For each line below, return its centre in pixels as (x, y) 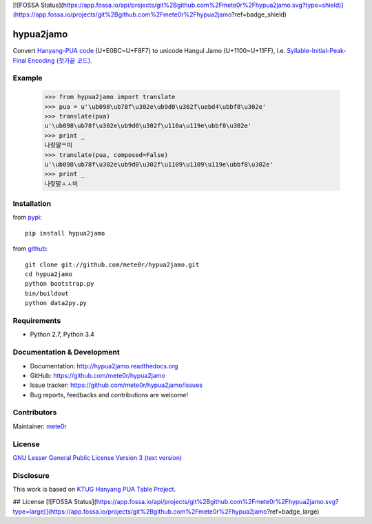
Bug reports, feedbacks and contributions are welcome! (109, 395)
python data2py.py (56, 303)
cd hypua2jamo (49, 274)
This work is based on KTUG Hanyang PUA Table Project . (94, 490)
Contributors (35, 412)
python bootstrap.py (60, 284)
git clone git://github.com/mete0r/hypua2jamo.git (112, 264)
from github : (30, 249)
